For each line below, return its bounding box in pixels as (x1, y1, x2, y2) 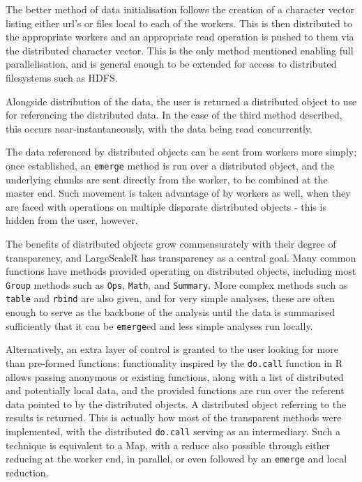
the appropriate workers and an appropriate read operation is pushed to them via (6, 29, 354, 44)
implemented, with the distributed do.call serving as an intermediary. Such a (6, 423, 340, 438)
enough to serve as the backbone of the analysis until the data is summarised (6, 305, 335, 319)
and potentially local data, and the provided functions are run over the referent (6, 383, 345, 398)
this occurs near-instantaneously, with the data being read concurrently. (6, 121, 312, 135)
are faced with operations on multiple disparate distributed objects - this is (6, 199, 326, 213)
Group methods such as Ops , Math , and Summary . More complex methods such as (6, 277, 348, 292)
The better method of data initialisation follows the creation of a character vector (6, 2, 355, 16)
